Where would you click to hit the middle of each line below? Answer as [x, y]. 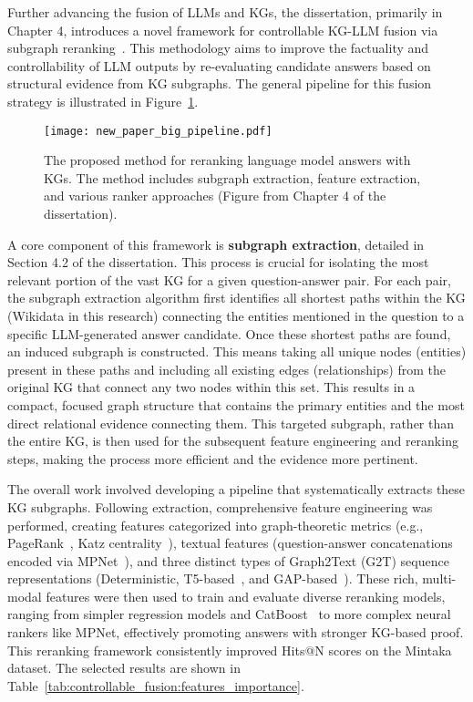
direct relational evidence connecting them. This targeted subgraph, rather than [231, 423]
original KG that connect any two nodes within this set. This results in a [211, 387]
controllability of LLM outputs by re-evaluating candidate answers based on [219, 65]
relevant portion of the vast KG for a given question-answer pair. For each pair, [229, 279]
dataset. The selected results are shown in [124, 668]
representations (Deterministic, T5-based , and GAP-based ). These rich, [213, 578]
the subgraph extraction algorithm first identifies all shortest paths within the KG [236, 298]
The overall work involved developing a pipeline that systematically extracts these [236, 489]
